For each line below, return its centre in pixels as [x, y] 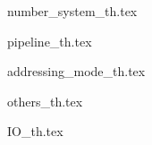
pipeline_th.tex [50, 41]
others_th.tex [45, 101]
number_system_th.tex [72, 11]
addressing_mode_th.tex [76, 71]
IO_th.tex [35, 131]
